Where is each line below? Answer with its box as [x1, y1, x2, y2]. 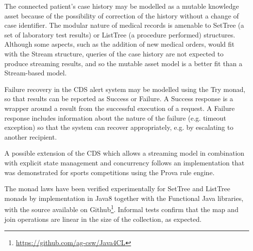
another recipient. [4, 131, 57, 142]
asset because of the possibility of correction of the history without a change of [4, 10, 239, 20]
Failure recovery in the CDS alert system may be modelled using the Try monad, [4, 84, 246, 94]
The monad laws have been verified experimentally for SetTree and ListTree [4, 183, 230, 194]
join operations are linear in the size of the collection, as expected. [4, 214, 202, 224]
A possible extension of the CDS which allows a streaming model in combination [4, 148, 245, 158]
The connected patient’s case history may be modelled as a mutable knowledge [4, 1, 239, 11]
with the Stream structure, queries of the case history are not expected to [4, 48, 224, 58]
